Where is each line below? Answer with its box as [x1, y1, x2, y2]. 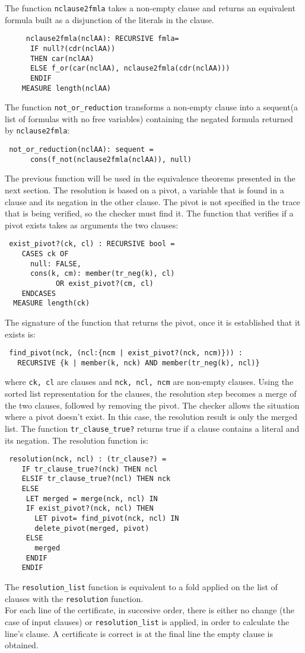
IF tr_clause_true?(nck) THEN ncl [21, 464, 158, 473]
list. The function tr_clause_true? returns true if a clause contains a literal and [5, 422, 300, 434]
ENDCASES [21, 289, 56, 298]
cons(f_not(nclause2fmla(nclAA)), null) [30, 155, 192, 164]
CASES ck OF [21, 250, 69, 259]
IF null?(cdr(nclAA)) [30, 44, 116, 53]
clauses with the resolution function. [5, 592, 144, 604]
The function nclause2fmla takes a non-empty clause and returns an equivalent [5, 2, 296, 14]
